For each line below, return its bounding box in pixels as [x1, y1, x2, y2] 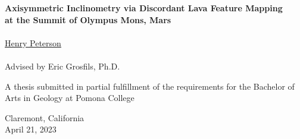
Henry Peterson [5, 36, 61, 49]
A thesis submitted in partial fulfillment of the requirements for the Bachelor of [5, 80, 295, 92]
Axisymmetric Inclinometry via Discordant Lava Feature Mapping [5, 2, 283, 14]
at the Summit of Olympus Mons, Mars [5, 13, 171, 26]
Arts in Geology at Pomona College [5, 91, 135, 104]
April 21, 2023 [5, 123, 57, 135]
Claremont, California [5, 111, 85, 124]
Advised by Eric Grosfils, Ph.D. [5, 59, 120, 72]
